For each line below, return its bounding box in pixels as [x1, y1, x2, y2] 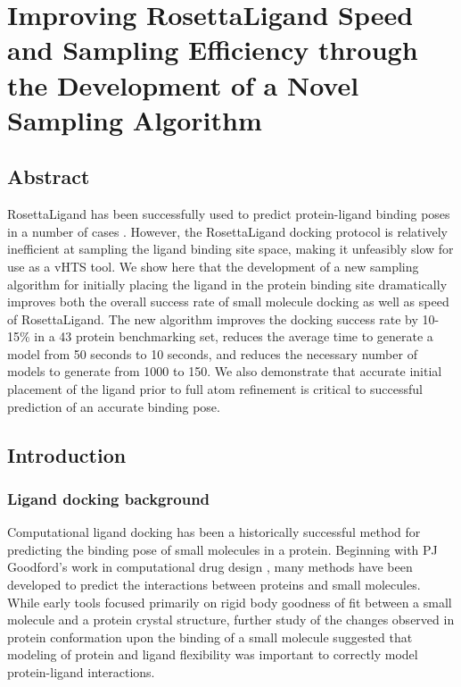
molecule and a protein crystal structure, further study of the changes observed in [7, 610, 455, 629]
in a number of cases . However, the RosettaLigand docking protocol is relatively [7, 222, 448, 240]
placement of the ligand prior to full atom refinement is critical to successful [7, 380, 423, 398]
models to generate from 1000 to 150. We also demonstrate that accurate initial [7, 362, 442, 381]
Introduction [7, 440, 127, 468]
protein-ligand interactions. [7, 663, 155, 682]
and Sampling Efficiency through [7, 31, 418, 68]
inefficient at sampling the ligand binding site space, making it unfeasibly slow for [7, 239, 454, 258]
